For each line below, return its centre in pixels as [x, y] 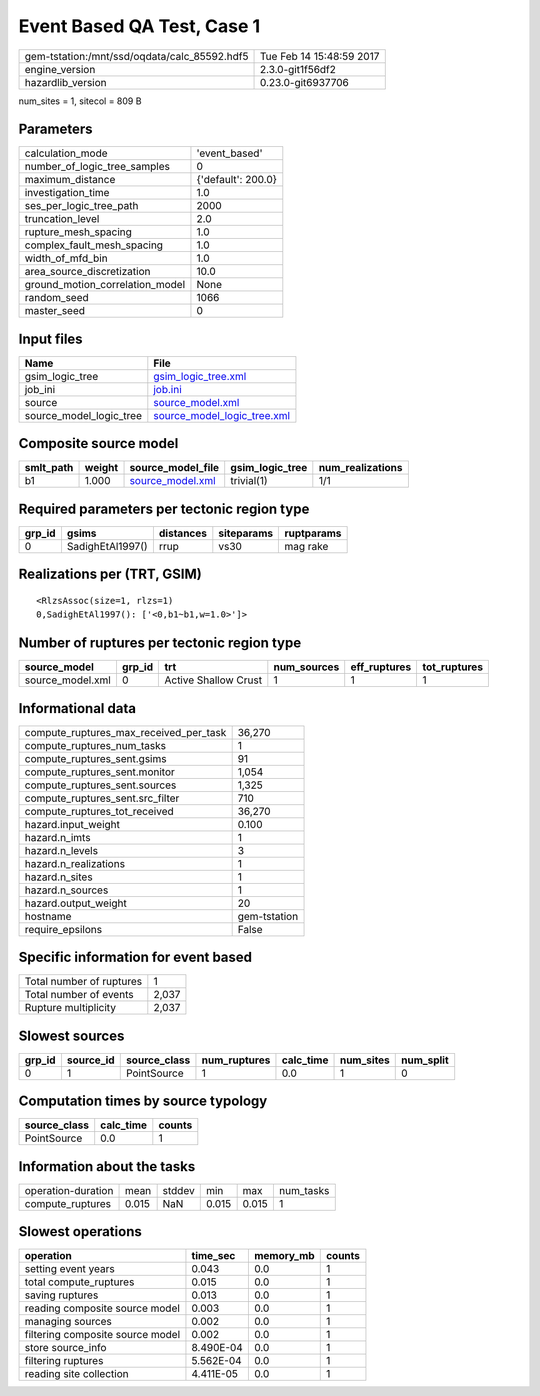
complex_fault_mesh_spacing [94, 245]
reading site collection [76, 1374]
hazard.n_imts [57, 837]
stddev [178, 1190]
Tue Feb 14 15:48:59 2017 [319, 56]
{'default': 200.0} [237, 180]
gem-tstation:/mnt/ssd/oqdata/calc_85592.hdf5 [136, 56]
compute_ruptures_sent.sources [100, 785]
